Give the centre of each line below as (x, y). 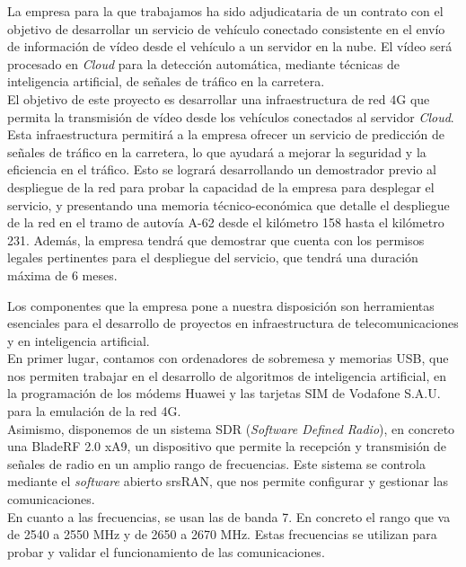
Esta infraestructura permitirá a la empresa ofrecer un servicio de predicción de (226, 134)
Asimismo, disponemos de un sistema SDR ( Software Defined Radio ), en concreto (231, 428)
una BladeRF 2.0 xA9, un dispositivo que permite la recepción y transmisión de (227, 446)
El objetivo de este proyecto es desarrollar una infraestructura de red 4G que (219, 98)
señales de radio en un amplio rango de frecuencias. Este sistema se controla (216, 463)
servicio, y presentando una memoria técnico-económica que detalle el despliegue (229, 204)
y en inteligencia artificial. (79, 340)
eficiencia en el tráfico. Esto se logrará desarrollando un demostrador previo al (222, 169)
